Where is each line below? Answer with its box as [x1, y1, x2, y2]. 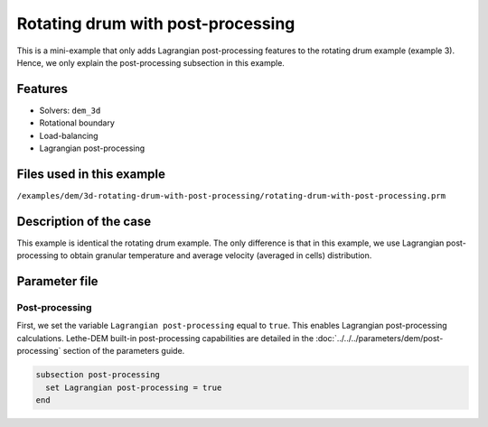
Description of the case [16, 213, 152, 229]
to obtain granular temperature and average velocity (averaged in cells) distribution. [60, 250, 372, 261]
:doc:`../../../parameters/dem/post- [314, 332, 444, 343]
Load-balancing [39, 130, 99, 141]
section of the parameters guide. [62, 346, 185, 357]
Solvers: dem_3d [39, 105, 101, 116]
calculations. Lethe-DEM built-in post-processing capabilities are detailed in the [16, 332, 314, 343]
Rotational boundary [39, 117, 115, 128]
